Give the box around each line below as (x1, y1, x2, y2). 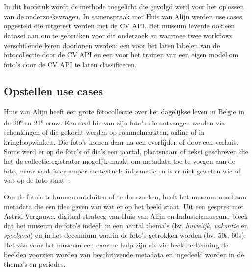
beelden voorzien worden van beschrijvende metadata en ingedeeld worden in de (4, 249, 244, 259)
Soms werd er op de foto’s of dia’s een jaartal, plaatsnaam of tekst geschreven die (4, 146, 248, 156)
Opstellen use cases (4, 83, 103, 98)
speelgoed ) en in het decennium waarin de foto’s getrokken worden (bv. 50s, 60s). (4, 230, 246, 240)
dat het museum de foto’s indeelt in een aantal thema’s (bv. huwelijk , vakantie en (4, 220, 248, 230)
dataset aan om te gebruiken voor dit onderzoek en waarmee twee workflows (4, 30, 233, 40)
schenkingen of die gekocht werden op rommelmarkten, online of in (4, 127, 204, 137)
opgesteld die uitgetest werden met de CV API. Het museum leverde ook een (4, 21, 235, 31)
